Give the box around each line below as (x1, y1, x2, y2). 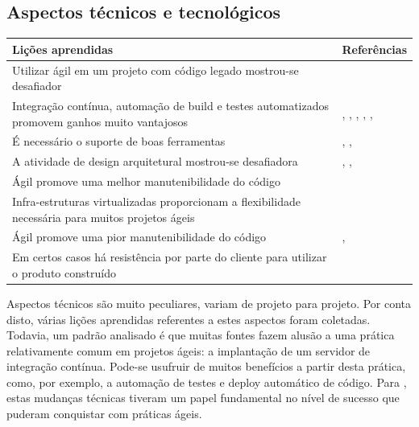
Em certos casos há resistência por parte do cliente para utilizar (12, 248, 327, 265)
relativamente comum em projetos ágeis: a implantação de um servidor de (6, 342, 371, 359)
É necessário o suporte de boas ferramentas (12, 133, 226, 150)
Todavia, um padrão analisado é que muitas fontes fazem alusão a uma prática (6, 326, 395, 343)
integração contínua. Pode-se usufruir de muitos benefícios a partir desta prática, (6, 358, 406, 375)
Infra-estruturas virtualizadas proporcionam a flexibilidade (12, 192, 301, 209)
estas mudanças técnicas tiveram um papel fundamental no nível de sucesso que (6, 389, 400, 406)
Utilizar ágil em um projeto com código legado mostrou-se (12, 61, 299, 78)
